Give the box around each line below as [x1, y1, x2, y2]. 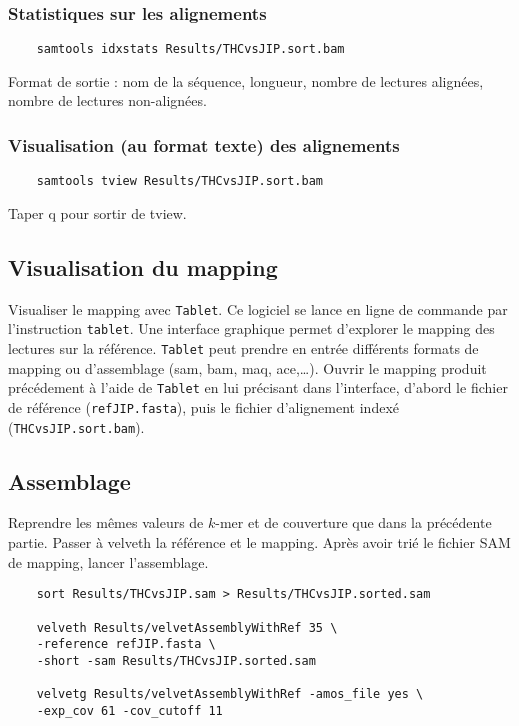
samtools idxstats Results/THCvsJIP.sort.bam [36, 42, 345, 57]
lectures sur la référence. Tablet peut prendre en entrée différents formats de [8, 338, 479, 359]
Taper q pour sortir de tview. [8, 202, 187, 223]
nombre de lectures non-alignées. [8, 90, 207, 111]
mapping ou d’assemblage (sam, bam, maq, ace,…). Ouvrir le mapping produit [8, 357, 487, 378]
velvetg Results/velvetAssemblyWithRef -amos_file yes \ [36, 687, 424, 702]
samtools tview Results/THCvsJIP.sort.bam [36, 174, 323, 189]
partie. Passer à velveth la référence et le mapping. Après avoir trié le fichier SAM [8, 532, 511, 553]
